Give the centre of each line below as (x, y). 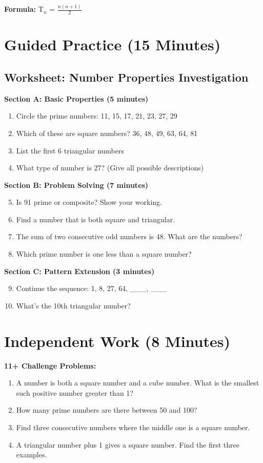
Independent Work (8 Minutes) (117, 341)
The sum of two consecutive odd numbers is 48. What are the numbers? (129, 236)
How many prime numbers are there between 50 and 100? (107, 410)
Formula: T (24, 9)
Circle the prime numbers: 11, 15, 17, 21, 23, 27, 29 (97, 116)
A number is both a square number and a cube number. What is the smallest (138, 383)
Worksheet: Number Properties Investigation (126, 77)
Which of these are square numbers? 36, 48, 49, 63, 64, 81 (107, 133)
